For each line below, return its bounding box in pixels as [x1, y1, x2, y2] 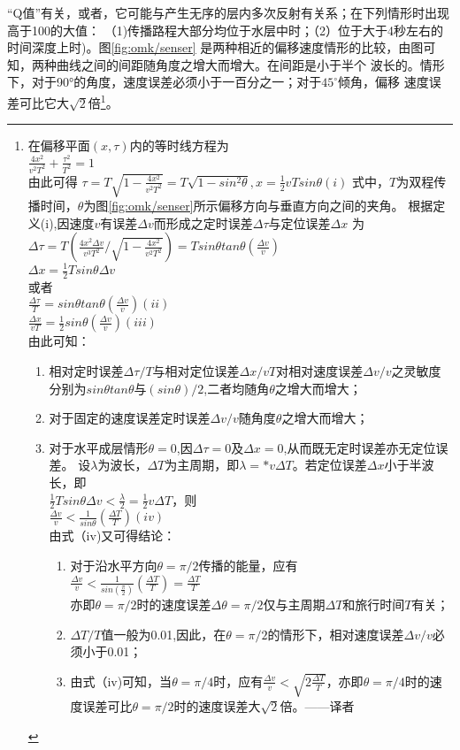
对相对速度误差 [276, 362, 364, 380]
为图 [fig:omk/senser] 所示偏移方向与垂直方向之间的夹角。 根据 [83, 196, 433, 215]
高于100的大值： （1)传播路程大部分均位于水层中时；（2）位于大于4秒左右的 [7, 20, 444, 39]
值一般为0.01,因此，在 [101, 624, 226, 643]
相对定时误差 [49, 362, 124, 380]
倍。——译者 [280, 696, 355, 715]
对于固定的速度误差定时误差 [49, 409, 211, 427]
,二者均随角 [203, 379, 270, 397]
